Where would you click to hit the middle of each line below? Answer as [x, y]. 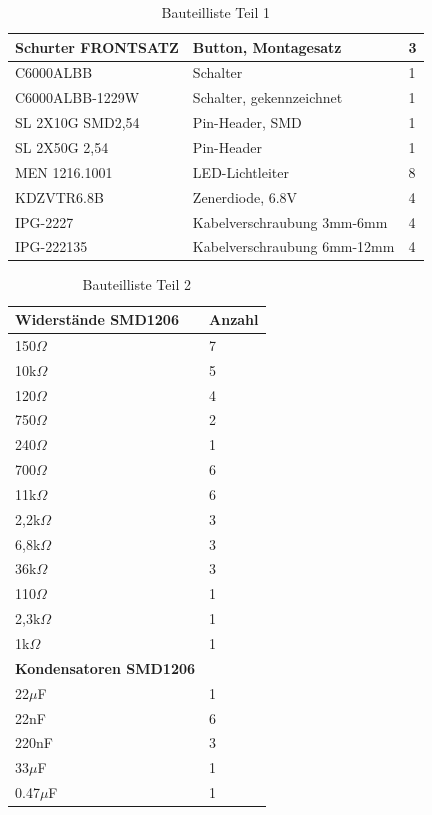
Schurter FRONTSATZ [97, 46]
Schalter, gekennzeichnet [267, 97]
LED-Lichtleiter [240, 171]
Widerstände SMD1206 [97, 319]
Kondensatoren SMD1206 [105, 667]
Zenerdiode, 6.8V [245, 196]
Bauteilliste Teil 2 [136, 284]
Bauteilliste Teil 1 [215, 12]
